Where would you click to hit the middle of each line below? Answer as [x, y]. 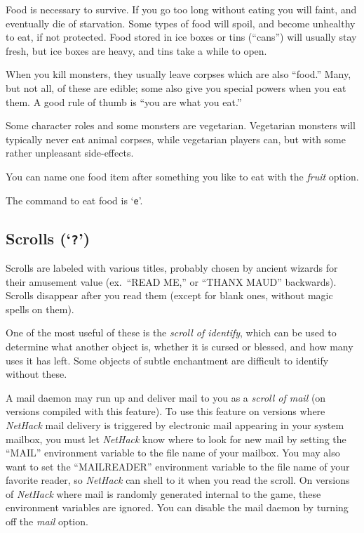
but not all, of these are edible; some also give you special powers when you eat [176, 87]
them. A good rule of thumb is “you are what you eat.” [124, 101]
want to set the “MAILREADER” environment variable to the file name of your [178, 466]
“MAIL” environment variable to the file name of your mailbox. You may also [173, 453]
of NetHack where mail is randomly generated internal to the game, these [163, 493]
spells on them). [40, 309]
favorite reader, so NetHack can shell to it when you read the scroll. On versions [178, 480]
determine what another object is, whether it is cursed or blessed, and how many [180, 346]
